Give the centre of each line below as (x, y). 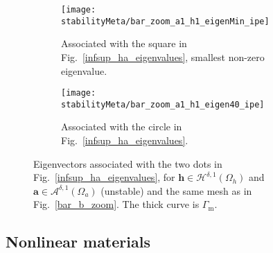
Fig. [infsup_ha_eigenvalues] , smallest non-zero (163, 56)
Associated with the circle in (122, 127)
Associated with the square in (124, 43)
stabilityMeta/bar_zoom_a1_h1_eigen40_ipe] (163, 104)
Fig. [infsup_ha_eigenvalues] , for (104, 177)
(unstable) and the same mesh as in (176, 190)
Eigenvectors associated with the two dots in (128, 163)
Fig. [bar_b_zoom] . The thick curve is (116, 204)
